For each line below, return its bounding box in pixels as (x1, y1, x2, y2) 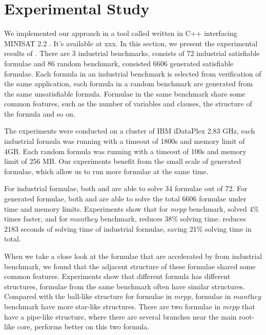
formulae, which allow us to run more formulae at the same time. (4, 165, 209, 176)
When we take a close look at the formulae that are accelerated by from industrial (4, 251, 262, 261)
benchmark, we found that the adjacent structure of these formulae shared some (4, 260, 256, 271)
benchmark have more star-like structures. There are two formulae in (4, 301, 221, 311)
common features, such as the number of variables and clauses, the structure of (4, 98, 252, 109)
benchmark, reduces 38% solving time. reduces (100, 213, 246, 224)
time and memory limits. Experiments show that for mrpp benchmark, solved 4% (4, 203, 259, 214)
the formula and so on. (4, 108, 75, 119)
